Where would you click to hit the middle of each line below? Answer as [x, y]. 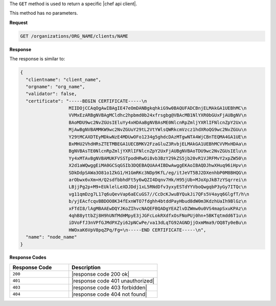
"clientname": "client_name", [64, 80]
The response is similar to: [37, 59]
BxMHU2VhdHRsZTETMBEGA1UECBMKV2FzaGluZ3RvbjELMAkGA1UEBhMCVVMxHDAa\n [158, 144]
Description [86, 267]
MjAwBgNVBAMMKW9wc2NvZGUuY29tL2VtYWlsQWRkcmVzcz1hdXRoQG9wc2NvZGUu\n [158, 130]
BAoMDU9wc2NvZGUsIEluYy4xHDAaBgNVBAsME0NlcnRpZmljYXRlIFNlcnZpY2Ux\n [158, 122]
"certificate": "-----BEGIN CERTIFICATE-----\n [86, 101]
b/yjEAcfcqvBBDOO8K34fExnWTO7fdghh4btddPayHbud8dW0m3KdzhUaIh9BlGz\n [158, 201]
